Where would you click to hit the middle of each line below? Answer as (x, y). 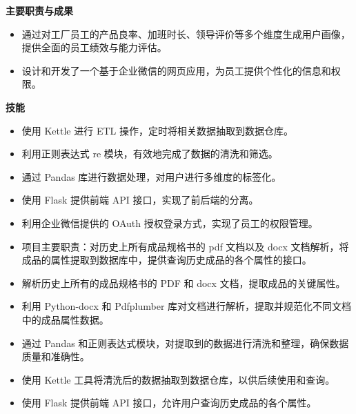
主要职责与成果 (39, 10)
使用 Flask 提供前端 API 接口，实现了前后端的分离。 (140, 200)
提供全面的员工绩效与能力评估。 (94, 47)
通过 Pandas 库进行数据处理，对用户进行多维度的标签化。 (151, 176)
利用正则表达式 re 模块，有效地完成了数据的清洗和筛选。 (150, 154)
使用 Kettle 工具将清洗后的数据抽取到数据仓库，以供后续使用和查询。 (178, 379)
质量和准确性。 (56, 356)
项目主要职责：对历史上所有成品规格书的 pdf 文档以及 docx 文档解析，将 (185, 246)
